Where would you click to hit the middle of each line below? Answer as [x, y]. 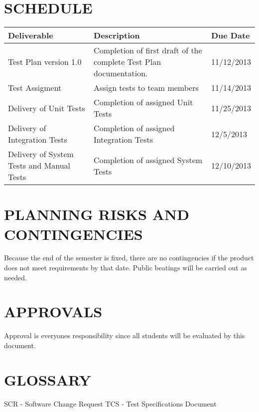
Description [117, 35]
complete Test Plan [128, 62]
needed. [15, 277]
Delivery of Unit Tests [47, 108]
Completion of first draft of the [148, 50]
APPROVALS [53, 311]
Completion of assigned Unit [143, 102]
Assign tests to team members [146, 88]
